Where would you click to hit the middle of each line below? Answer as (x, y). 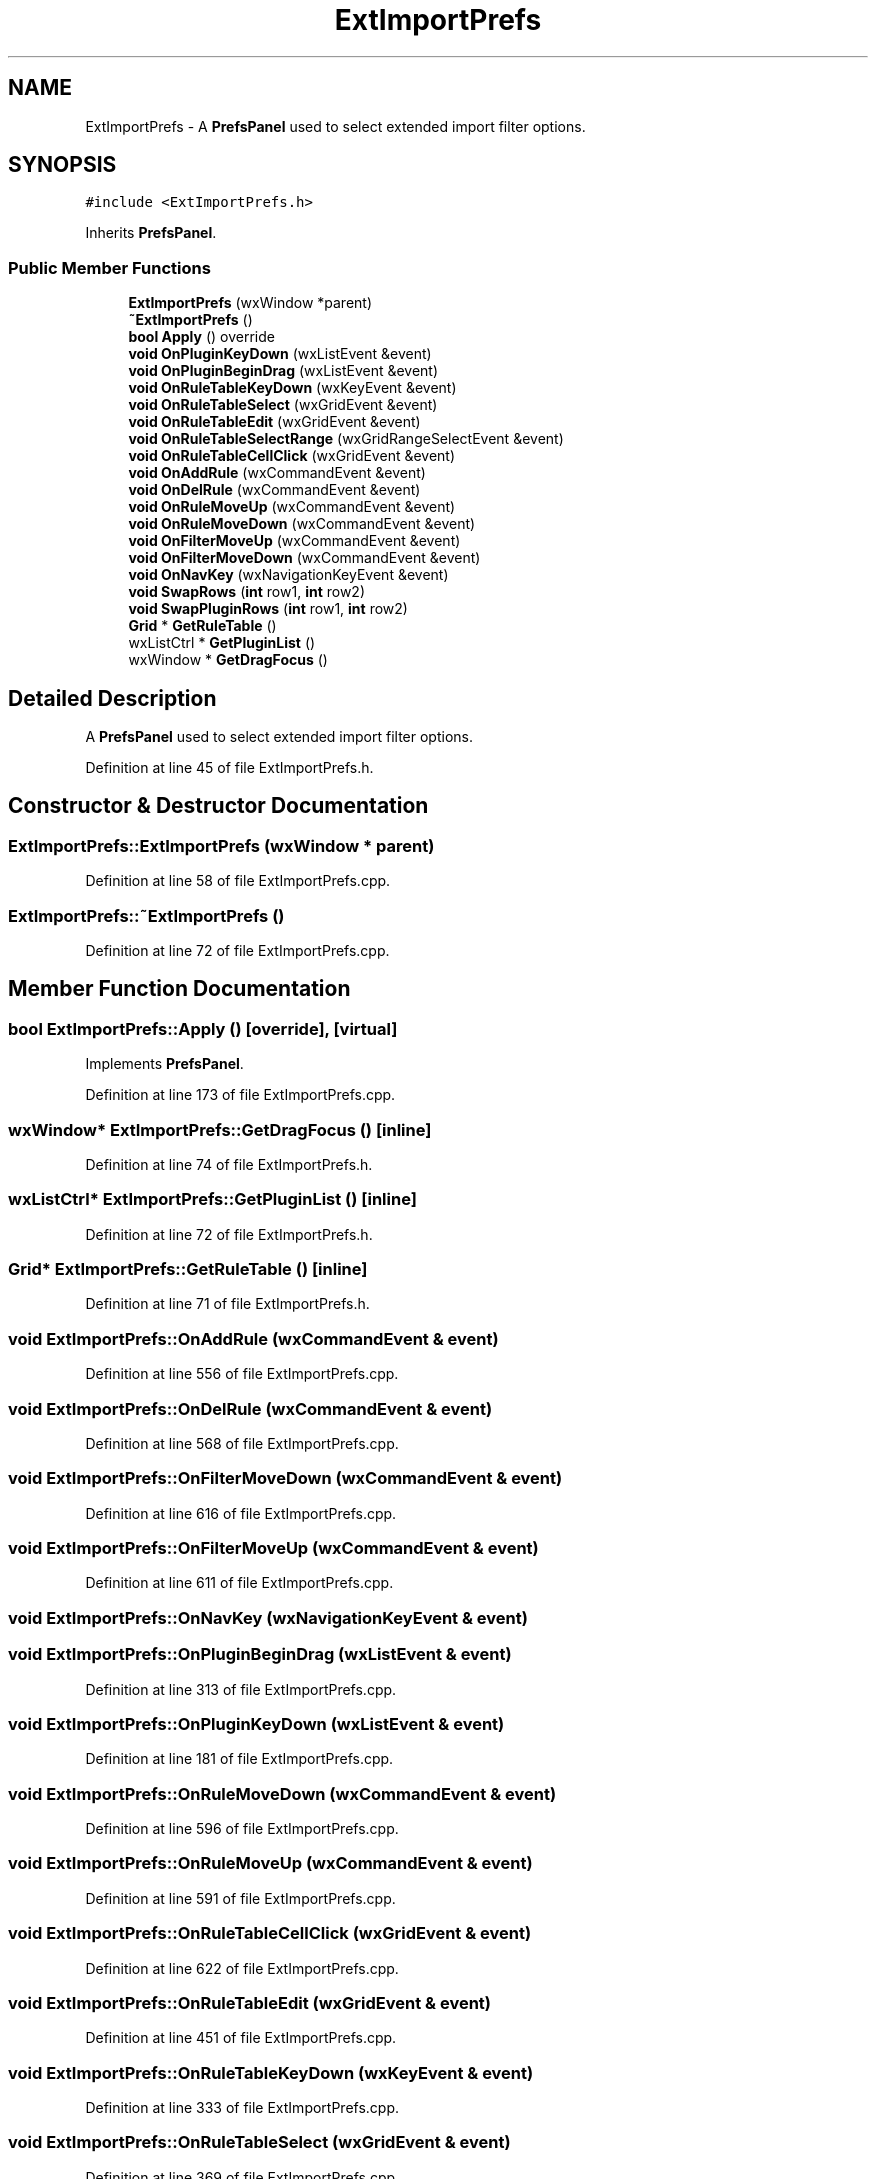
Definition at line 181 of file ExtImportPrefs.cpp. (239, 1759)
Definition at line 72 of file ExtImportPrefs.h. (229, 1234)
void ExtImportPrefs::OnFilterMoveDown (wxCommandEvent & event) (285, 1478)
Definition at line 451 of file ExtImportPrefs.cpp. (241, 2038)
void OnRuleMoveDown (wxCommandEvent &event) (302, 524)
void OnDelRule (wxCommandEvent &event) (274, 490)
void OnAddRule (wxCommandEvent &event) (277, 473)
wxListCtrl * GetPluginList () (222, 643)
